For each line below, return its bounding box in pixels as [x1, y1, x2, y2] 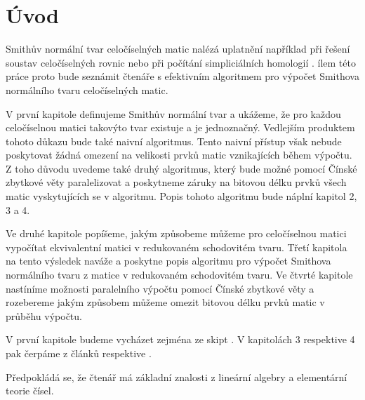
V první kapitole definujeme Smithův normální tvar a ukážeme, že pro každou [6, 106, 341, 121]
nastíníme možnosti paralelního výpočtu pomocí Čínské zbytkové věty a [6, 281, 314, 295]
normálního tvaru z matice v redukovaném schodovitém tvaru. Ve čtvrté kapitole [6, 267, 353, 282]
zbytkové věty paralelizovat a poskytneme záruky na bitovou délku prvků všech [6, 175, 347, 189]
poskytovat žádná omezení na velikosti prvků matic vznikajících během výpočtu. [6, 147, 352, 162]
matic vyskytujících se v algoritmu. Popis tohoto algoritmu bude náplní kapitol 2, [6, 189, 357, 204]
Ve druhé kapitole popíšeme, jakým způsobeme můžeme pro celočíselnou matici [6, 226, 347, 241]
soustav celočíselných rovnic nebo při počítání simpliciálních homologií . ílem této [6, 55, 356, 69]
